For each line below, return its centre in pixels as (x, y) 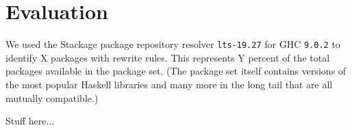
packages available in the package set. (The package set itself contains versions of (176, 71)
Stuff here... (30, 121)
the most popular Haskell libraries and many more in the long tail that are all (169, 84)
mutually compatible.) (52, 97)
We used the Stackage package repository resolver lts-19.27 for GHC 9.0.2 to (173, 44)
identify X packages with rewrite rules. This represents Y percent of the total (168, 57)
